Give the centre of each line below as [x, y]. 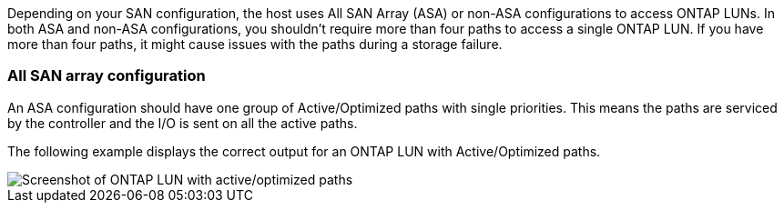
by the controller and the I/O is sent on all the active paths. [183, 123]
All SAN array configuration [107, 76]
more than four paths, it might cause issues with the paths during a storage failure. [255, 44]
